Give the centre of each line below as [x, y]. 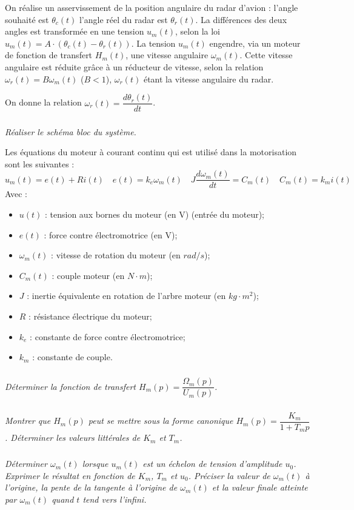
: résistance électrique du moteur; [90, 316]
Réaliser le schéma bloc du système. [71, 131]
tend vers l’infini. [115, 499]
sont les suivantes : [40, 163]
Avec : [16, 194]
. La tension [153, 43]
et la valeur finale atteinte [260, 487]
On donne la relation [43, 102]
